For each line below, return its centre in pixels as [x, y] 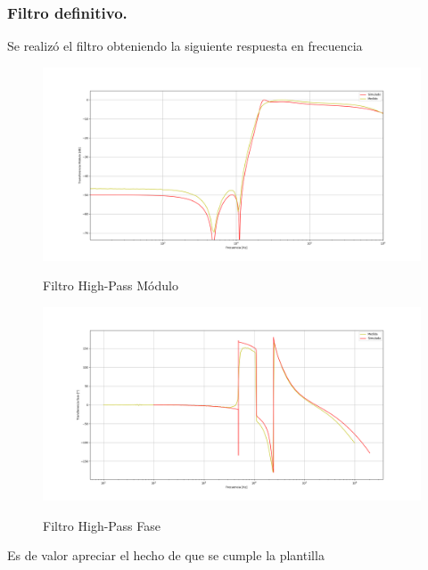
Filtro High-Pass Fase [102, 525]
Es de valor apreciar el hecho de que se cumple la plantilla [166, 555]
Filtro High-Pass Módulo [111, 285]
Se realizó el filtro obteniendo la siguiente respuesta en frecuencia [185, 46]
